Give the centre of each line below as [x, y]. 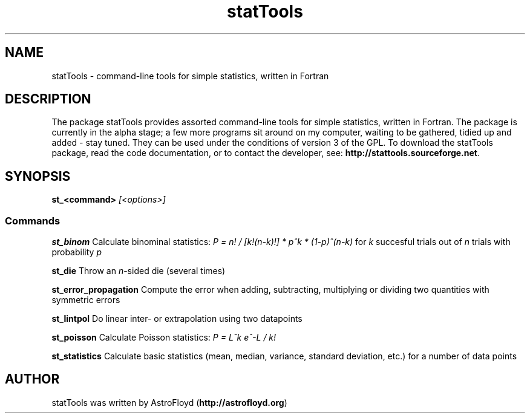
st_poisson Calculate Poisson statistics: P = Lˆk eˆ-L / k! [164, 338]
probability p [77, 252]
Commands [33, 220]
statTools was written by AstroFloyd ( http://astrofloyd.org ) [169, 402]
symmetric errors [86, 300]
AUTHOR [32, 379]
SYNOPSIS [38, 176]
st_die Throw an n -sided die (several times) [139, 271]
